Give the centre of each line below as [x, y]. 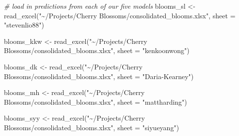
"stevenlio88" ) [24, 25]
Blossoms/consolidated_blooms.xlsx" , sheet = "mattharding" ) [96, 102]
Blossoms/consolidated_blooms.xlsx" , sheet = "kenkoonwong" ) [97, 50]
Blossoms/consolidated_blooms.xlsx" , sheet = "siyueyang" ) [92, 127]
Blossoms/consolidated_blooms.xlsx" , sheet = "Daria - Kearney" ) [99, 76]
